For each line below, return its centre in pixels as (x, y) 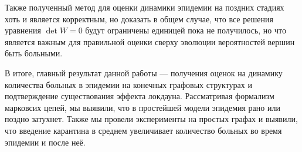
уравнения (23, 30)
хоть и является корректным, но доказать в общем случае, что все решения (139, 18)
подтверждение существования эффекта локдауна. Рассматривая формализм (140, 96)
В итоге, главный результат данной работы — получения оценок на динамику (144, 72)
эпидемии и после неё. (45, 142)
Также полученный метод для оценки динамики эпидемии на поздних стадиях (145, 7)
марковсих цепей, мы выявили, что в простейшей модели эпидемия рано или (142, 107)
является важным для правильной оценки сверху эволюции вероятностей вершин (150, 41)
